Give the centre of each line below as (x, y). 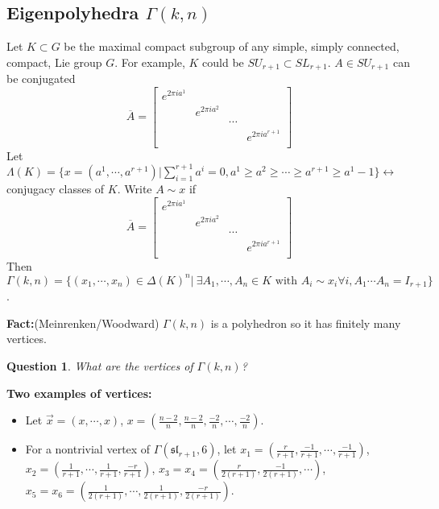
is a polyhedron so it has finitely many (306, 323)
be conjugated (41, 79)
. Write (135, 188)
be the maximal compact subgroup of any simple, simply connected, (232, 46)
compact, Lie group (54, 62)
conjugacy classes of (56, 188)
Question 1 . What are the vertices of (100, 365)
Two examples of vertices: (79, 393)
